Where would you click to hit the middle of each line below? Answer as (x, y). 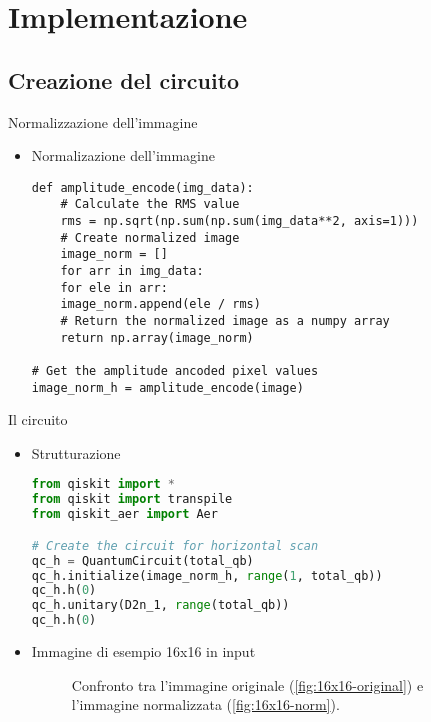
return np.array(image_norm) (157, 337)
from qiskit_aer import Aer (124, 514)
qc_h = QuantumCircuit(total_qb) (142, 560)
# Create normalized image (150, 237)
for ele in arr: (114, 287)
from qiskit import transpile (132, 499)
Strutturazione (76, 452)
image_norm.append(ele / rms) (160, 304)
